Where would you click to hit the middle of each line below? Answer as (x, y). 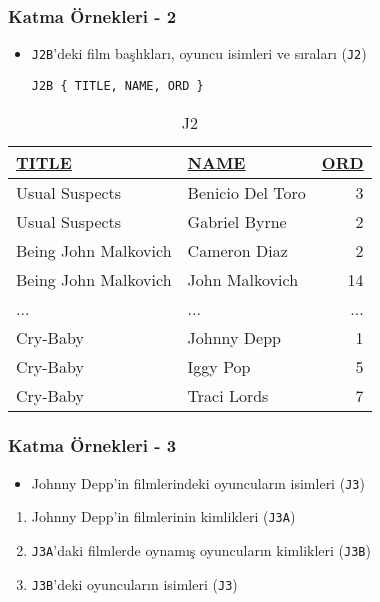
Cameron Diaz (237, 250)
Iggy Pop (219, 366)
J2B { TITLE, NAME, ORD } (117, 85)
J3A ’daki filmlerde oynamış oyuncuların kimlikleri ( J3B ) (201, 550)
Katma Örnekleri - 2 (92, 15)
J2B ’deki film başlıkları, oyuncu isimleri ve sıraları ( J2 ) (199, 53)
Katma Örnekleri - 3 (92, 445)
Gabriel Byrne (237, 221)
